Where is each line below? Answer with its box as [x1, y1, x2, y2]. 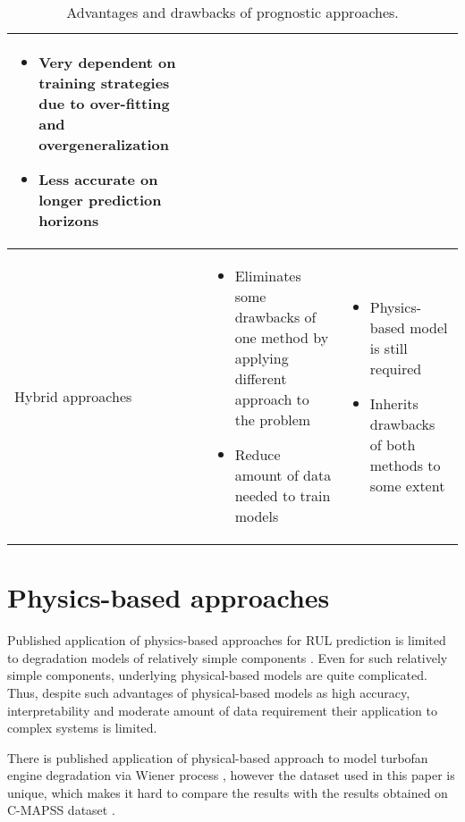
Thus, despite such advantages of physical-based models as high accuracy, [7, 683, 410, 701]
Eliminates [234, 265, 301, 286]
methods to [369, 454, 441, 475]
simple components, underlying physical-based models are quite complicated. [7, 666, 427, 684]
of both [369, 433, 416, 455]
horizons [38, 210, 99, 231]
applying [234, 348, 289, 368]
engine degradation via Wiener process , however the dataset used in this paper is [7, 766, 455, 784]
